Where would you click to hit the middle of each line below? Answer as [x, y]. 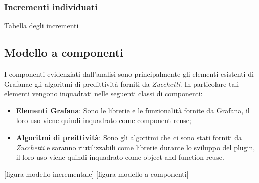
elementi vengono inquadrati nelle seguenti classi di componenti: [103, 94]
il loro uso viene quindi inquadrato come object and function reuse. [120, 157]
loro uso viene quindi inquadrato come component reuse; [103, 120]
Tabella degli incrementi [41, 25]
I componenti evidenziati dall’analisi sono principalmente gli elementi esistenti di [129, 74]
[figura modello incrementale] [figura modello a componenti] [96, 174]
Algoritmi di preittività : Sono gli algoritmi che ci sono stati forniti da [129, 137]
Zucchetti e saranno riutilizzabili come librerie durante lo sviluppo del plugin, [136, 147]
